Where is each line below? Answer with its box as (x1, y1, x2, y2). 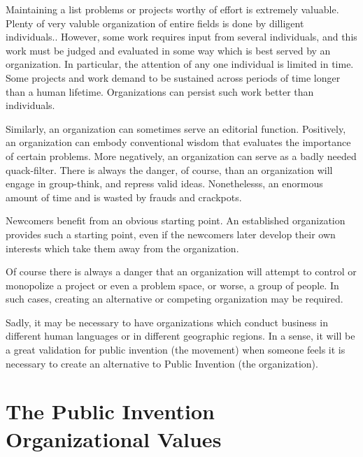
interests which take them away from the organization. (6, 240, 239, 255)
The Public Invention (6, 397, 215, 426)
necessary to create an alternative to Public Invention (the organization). (6, 356, 318, 370)
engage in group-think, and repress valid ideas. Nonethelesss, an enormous (6, 176, 323, 191)
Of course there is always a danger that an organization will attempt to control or (6, 264, 357, 279)
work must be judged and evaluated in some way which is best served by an (6, 43, 331, 57)
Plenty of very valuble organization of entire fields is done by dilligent (6, 15, 304, 30)
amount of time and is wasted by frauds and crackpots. (6, 189, 242, 204)
